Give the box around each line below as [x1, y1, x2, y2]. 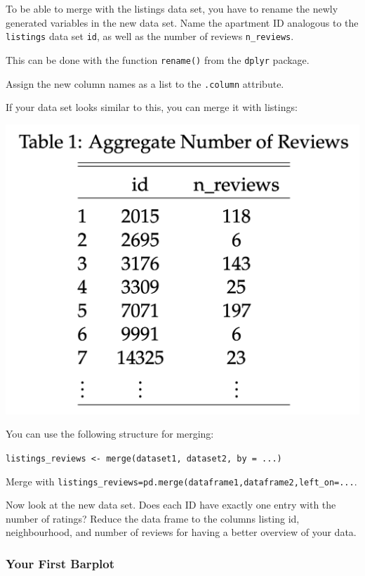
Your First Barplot [6, 554, 115, 572]
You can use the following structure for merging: [6, 426, 214, 441]
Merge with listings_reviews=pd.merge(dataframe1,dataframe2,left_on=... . [6, 473, 357, 488]
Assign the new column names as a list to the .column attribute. [6, 76, 284, 91]
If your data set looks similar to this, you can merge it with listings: [6, 100, 298, 114]
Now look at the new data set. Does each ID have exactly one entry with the [6, 497, 336, 512]
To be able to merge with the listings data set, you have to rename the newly [6, 1, 338, 15]
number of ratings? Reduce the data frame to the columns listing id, [6, 511, 300, 525]
